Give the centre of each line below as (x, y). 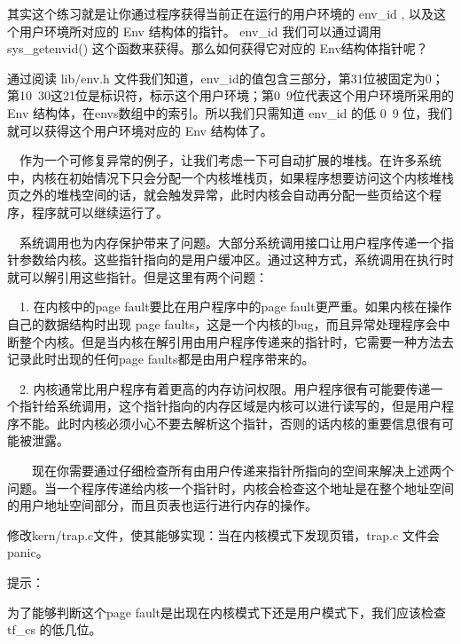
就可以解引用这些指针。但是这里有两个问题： (137, 276)
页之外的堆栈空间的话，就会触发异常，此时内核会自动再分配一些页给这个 (218, 195)
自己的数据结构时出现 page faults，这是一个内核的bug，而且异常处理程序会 (223, 323)
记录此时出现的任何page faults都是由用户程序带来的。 (161, 359)
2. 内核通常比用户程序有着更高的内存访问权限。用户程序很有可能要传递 (225, 388)
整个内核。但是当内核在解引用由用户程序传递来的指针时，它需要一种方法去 (236, 341)
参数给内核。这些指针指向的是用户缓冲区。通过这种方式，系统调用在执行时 (236, 259)
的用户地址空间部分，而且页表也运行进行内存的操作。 (162, 505)
